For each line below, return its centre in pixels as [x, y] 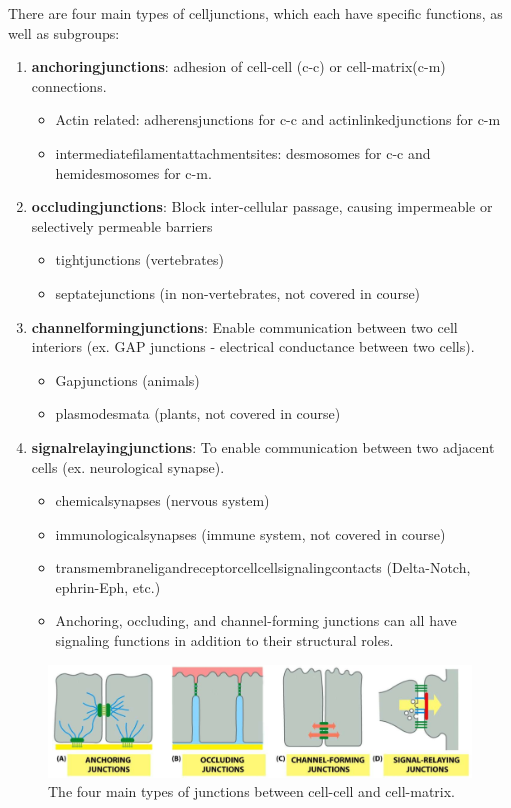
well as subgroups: [64, 32]
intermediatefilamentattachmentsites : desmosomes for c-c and [243, 152]
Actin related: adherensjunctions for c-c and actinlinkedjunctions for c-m [278, 119]
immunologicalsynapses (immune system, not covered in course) [250, 533]
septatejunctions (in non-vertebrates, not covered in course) [238, 292]
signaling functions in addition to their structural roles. [224, 640]
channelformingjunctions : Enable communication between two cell [244, 326]
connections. [69, 85]
